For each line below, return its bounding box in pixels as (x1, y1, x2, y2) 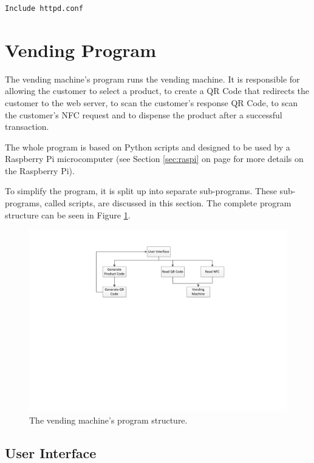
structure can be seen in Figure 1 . (5, 208, 131, 221)
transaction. (5, 120, 49, 133)
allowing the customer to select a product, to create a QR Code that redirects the (5, 84, 310, 97)
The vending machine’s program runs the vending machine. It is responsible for (5, 72, 300, 85)
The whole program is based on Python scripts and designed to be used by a (5, 140, 290, 153)
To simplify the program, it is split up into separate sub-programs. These (5, 184, 277, 197)
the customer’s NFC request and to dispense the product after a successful (5, 108, 282, 121)
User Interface (5, 443, 97, 462)
